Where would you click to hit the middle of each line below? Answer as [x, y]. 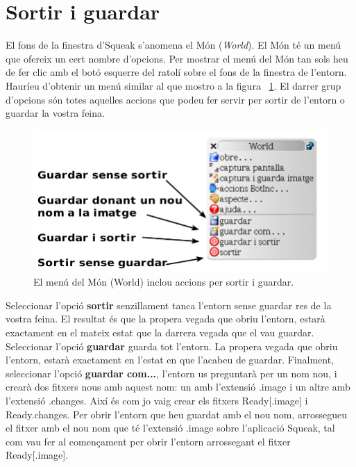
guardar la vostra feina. [55, 113]
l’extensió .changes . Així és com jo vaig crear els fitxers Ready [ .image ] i [157, 401]
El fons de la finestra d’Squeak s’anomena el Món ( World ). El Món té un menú [173, 45]
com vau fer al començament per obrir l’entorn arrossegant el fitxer [148, 441]
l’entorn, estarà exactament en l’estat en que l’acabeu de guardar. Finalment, [170, 360]
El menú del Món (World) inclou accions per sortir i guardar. [164, 282]
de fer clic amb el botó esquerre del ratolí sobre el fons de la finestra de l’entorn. [176, 72]
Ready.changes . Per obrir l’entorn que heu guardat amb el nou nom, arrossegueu [177, 414]
